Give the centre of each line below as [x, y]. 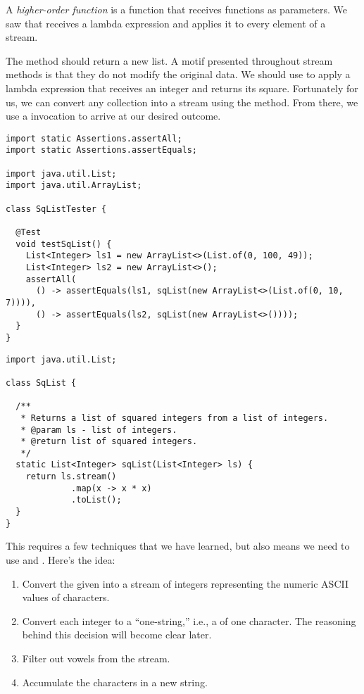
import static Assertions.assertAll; [94, 138]
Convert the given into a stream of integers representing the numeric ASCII [185, 583]
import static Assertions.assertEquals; [102, 150]
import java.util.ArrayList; [74, 185]
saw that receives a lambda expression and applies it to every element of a [166, 23]
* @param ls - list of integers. [99, 430]
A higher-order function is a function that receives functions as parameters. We [176, 9]
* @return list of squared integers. [109, 442]
